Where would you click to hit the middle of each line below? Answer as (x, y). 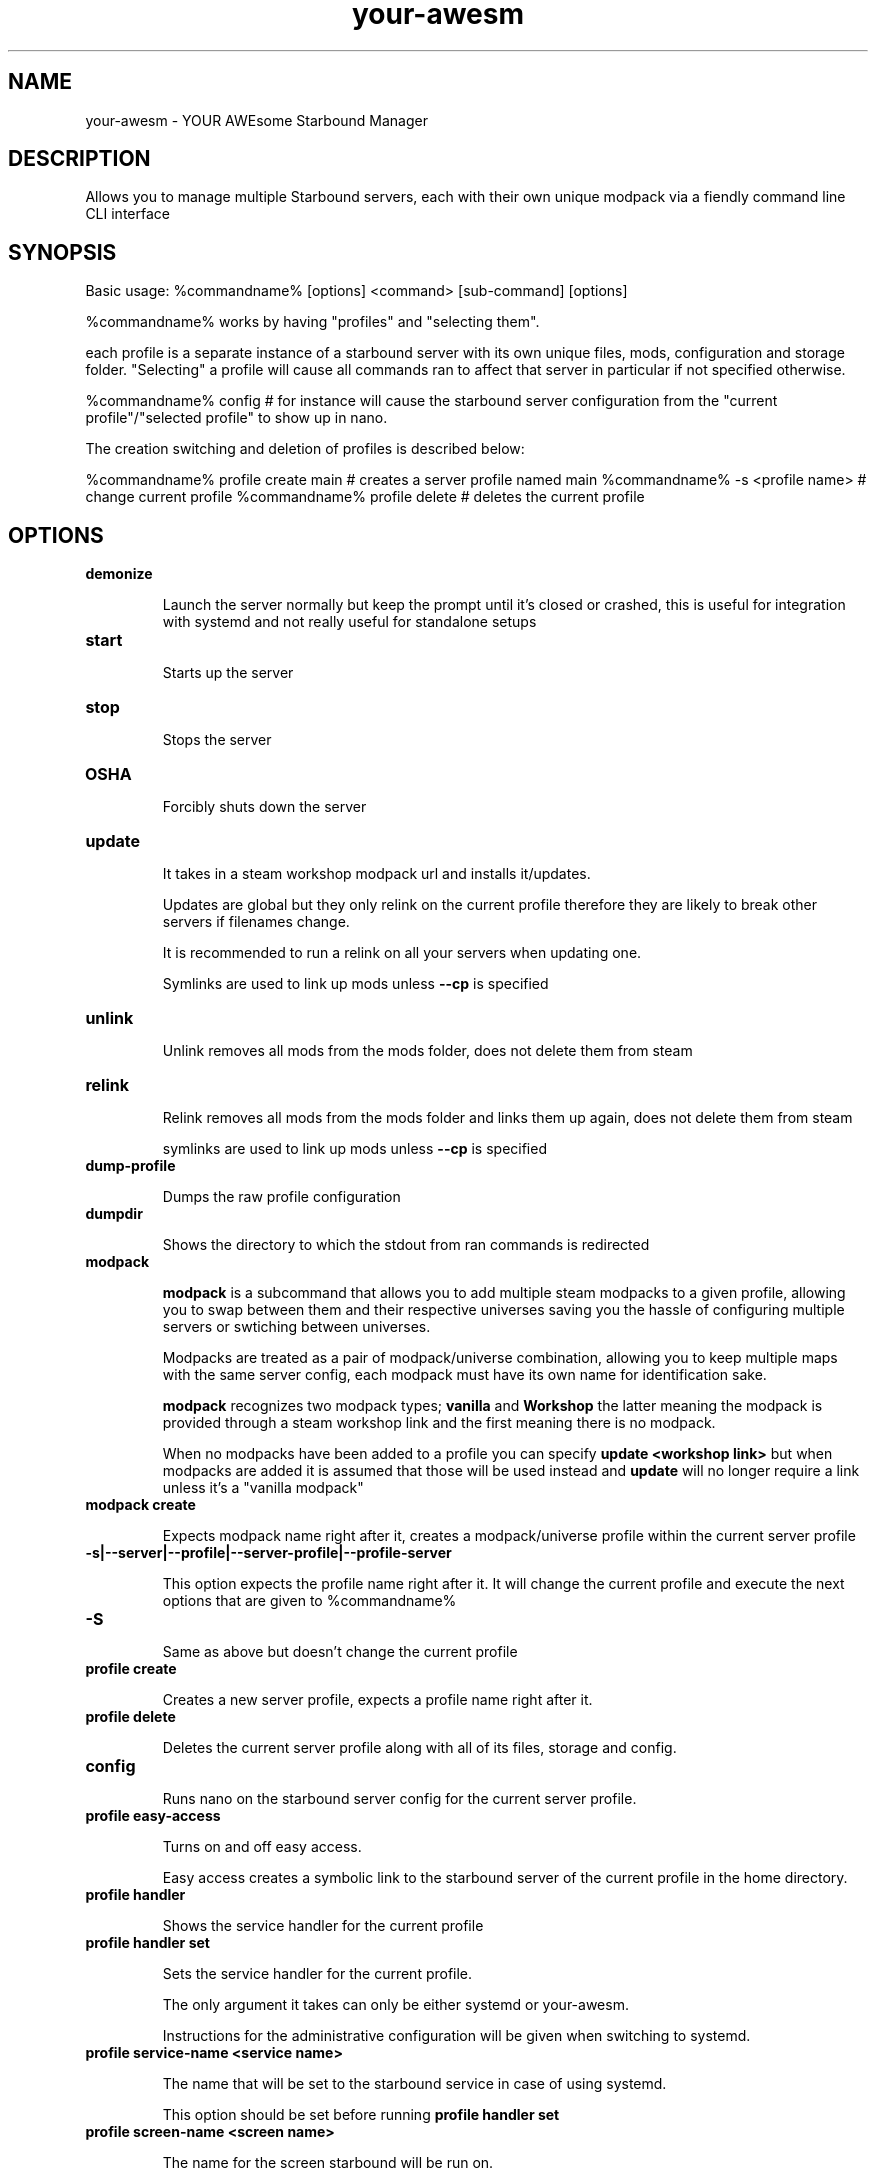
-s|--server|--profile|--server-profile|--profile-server (268, 1553)
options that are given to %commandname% (309, 1601)
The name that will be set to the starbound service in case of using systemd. (414, 2084)
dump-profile (130, 1166)
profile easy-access (153, 1816)
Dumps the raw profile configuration (281, 1197)
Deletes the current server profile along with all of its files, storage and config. (419, 1748)
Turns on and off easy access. (262, 1847)
